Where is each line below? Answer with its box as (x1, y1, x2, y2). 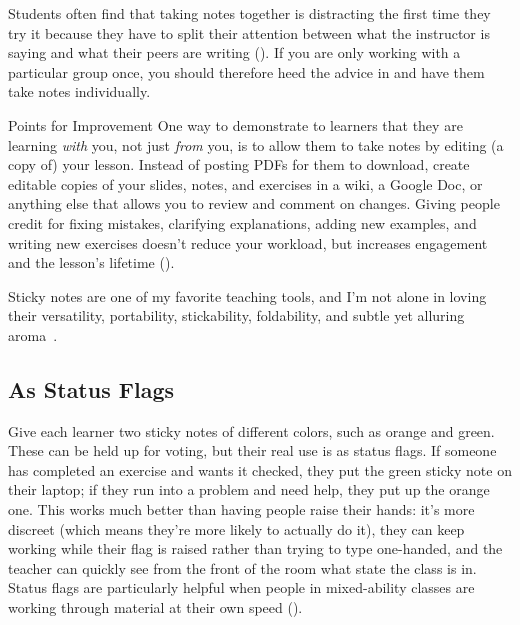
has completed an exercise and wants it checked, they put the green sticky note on (8, 459, 512, 480)
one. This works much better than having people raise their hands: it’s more (8, 499, 475, 520)
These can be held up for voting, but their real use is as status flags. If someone (8, 440, 497, 461)
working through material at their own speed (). (8, 597, 303, 618)
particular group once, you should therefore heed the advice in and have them (8, 61, 485, 82)
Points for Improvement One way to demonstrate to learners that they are (8, 114, 463, 135)
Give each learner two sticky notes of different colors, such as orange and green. (8, 420, 495, 441)
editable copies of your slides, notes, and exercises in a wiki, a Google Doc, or (8, 173, 483, 194)
